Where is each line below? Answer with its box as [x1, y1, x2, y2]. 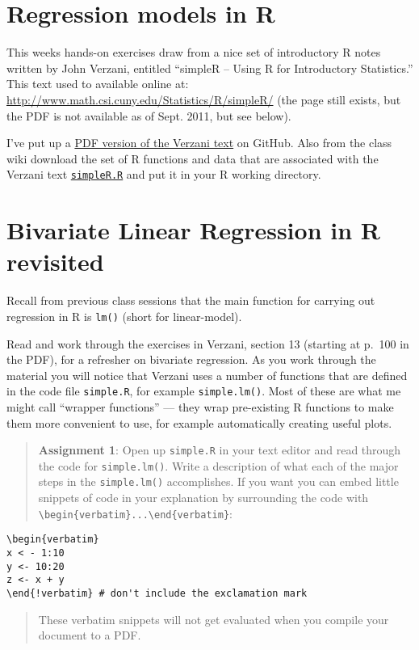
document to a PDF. [38, 627, 141, 644]
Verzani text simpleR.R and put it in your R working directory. [6, 166, 321, 183]
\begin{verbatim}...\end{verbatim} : [38, 504, 233, 521]
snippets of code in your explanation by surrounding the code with [38, 489, 369, 506]
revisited [6, 245, 104, 278]
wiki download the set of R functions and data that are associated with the [6, 150, 379, 167]
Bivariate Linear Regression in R [6, 213, 380, 247]
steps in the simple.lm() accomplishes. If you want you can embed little [38, 473, 399, 490]
